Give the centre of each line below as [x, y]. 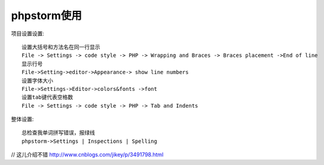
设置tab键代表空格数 [48, 97]
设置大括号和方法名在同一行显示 [61, 47]
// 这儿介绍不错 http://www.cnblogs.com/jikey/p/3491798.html [87, 155]
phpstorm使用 [46, 16]
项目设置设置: [28, 33]
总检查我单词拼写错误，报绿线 [58, 133]
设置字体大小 [37, 80]
